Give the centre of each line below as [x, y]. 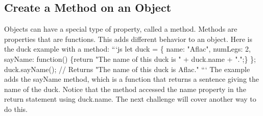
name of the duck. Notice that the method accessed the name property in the [125, 89]
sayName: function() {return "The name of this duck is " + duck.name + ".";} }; [130, 59]
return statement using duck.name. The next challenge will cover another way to [130, 99]
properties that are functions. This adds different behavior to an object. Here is [128, 39]
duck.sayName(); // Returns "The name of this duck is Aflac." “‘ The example [127, 69]
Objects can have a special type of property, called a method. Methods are [121, 29]
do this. [16, 109]
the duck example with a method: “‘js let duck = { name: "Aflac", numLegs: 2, [127, 49]
